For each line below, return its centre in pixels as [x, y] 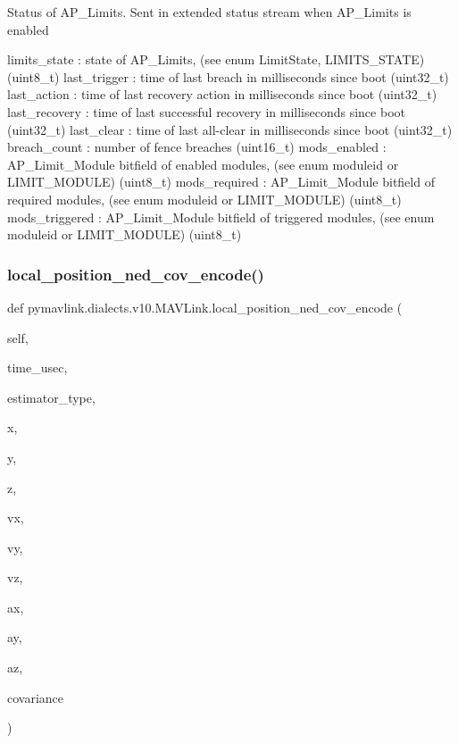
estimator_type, [51, 397]
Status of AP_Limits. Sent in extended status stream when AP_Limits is [209, 12]
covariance [36, 697]
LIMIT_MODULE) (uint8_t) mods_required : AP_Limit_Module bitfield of [221, 182]
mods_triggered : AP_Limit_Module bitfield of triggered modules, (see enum [221, 217]
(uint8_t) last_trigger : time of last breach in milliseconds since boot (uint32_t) [228, 76]
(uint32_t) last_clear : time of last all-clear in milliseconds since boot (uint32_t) [230, 129]
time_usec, [37, 367]
